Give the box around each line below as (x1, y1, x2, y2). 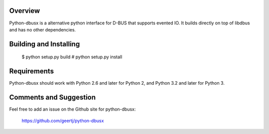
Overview (9, 6, 40, 15)
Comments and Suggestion (9, 93, 96, 102)
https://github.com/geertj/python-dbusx (21, 118, 104, 124)
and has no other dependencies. (9, 26, 76, 32)
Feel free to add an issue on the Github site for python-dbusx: (9, 106, 136, 112)
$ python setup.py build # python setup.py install (21, 54, 123, 60)
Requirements (9, 67, 54, 76)
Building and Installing (9, 40, 80, 48)
